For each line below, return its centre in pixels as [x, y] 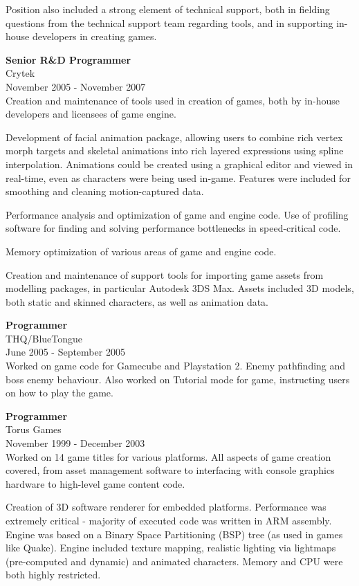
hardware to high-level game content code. [95, 483]
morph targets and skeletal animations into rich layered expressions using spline [175, 150]
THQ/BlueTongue [44, 338]
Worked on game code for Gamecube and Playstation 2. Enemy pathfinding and [176, 366]
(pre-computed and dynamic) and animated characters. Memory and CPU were [174, 561]
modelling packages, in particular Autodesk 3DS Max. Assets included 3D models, [180, 288]
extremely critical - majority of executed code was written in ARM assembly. [169, 520]
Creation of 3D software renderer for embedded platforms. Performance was [166, 507]
